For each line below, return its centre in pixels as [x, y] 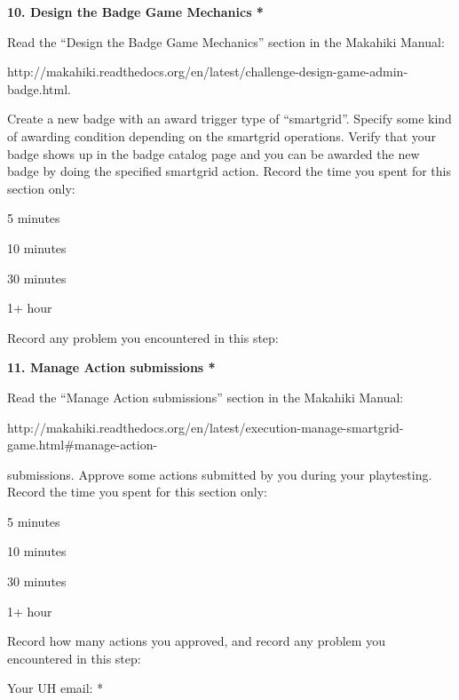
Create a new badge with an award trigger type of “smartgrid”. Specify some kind [229, 119]
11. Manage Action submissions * [111, 367]
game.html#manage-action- [83, 445]
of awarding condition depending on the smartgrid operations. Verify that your [222, 135]
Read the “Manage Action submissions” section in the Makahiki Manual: [206, 397]
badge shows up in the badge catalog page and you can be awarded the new [214, 153]
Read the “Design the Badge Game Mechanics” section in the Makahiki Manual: [226, 41]
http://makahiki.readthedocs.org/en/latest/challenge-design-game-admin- [208, 72]
